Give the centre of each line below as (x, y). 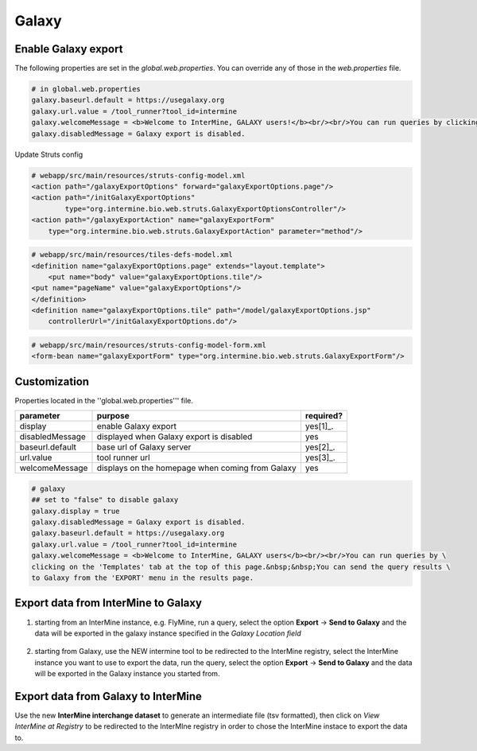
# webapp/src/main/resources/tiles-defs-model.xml (132, 255)
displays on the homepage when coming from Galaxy (197, 468)
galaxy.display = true (76, 511)
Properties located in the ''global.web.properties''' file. (104, 400)
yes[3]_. (320, 457)
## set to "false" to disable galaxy (105, 500)
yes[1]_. (319, 426)
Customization (52, 381)
